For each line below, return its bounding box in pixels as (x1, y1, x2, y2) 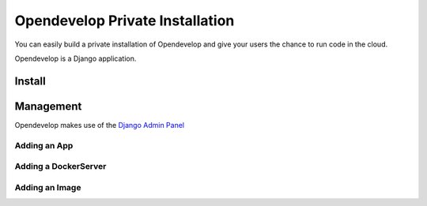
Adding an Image (14, 182, 81, 193)
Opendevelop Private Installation (14, 12, 235, 29)
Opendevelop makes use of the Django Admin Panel (14, 120, 185, 129)
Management (14, 99, 82, 113)
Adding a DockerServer (14, 161, 107, 172)
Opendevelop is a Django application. (14, 54, 137, 63)
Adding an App (14, 140, 74, 151)
